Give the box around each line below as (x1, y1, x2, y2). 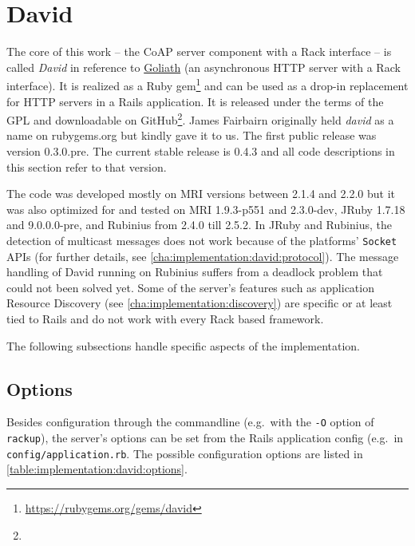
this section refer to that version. (6, 158, 167, 175)
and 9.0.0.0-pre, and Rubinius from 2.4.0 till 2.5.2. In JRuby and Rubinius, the (6, 216, 392, 233)
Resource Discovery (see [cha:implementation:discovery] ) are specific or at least (6, 295, 393, 311)
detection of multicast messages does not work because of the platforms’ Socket (6, 231, 397, 248)
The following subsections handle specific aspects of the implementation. (6, 337, 361, 354)
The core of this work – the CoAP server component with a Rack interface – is (6, 43, 392, 60)
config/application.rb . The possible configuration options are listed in (6, 445, 363, 461)
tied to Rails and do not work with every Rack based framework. (6, 311, 324, 326)
